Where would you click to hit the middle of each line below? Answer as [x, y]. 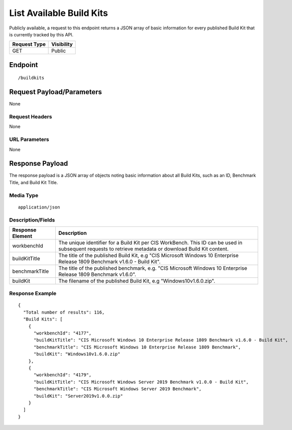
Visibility [62, 44]
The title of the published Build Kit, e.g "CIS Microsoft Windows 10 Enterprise [148, 255]
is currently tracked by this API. [41, 34]
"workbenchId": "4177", [63, 333]
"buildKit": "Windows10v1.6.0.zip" [77, 354]
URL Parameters [29, 139]
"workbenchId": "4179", [63, 375]
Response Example [33, 294]
